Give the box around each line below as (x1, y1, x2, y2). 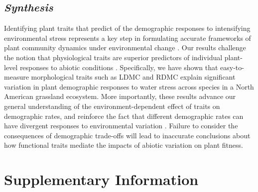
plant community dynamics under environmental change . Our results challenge (4, 42, 246, 53)
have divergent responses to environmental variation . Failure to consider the (4, 120, 238, 131)
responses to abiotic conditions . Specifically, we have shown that (19, 62, 218, 72)
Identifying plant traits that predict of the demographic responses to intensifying (4, 23, 251, 33)
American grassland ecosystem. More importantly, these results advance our (4, 91, 236, 101)
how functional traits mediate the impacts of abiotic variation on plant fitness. (4, 140, 243, 150)
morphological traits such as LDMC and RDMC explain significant (31, 72, 236, 82)
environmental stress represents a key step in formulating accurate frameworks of (4, 32, 251, 43)
